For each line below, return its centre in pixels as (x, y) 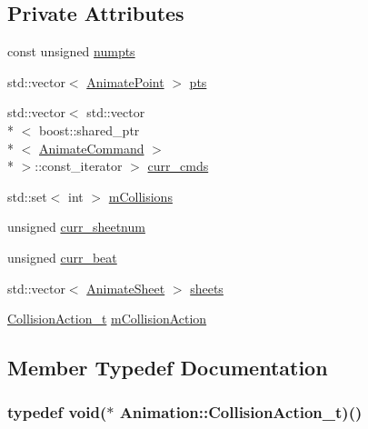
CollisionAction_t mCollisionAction (107, 319)
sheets (207, 288)
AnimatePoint (125, 81)
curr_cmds (178, 166)
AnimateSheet (126, 288)
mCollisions (140, 196)
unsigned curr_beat (62, 257)
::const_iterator (79, 166)
